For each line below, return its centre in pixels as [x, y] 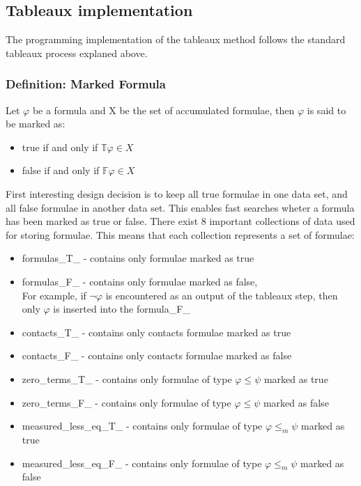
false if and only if [61, 170]
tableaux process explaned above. [77, 53]
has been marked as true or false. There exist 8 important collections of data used [180, 221]
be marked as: [36, 124]
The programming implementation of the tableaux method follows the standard [176, 39]
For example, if [54, 295]
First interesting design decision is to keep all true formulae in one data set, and [177, 193]
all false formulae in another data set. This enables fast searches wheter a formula [180, 207]
